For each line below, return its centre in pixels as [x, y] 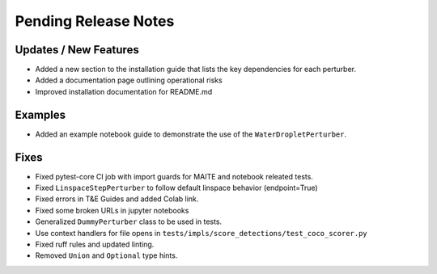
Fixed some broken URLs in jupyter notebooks [112, 210]
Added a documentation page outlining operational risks [129, 80]
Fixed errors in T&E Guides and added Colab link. [117, 199]
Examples [40, 114]
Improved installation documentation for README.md [124, 91]
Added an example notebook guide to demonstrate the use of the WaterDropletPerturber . [191, 134]
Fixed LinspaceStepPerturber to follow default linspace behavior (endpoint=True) [177, 188]
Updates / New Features [77, 50]
